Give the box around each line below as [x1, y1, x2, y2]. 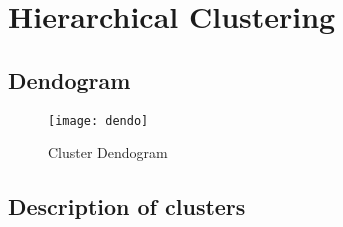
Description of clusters [8, 191, 246, 222]
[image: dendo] [48, 113, 149, 128]
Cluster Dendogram [48, 142, 168, 163]
